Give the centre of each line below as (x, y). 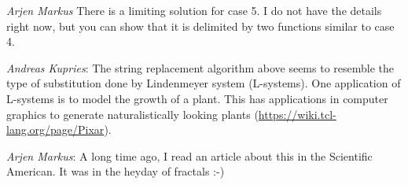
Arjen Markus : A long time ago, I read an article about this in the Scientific (189, 155)
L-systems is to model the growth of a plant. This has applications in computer (197, 98)
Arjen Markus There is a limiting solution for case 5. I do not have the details (194, 10)
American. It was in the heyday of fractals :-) (116, 171)
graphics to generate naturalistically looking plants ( (132, 114)
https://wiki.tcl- (297, 114)
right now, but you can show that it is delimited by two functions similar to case (200, 26)
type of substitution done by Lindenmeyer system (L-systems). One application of (204, 83)
